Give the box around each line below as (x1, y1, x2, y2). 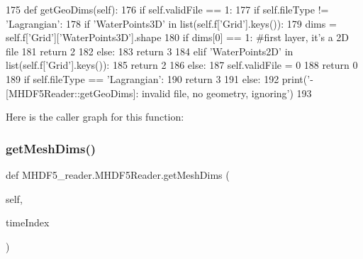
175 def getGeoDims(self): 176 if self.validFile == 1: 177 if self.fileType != (6, 2, 329, 16)
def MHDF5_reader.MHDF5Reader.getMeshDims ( (6, 167, 230, 182)
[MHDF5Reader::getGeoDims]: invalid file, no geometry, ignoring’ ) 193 (6, 85, 312, 100)
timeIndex (6, 215, 50, 230)
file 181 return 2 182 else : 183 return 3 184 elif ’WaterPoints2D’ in (6, 43, 294, 58)
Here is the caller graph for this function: (6, 109, 184, 124)
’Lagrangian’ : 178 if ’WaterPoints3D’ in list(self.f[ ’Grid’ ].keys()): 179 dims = (6, 16, 337, 31)
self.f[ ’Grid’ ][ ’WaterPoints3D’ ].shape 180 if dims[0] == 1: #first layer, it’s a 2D (6, 30, 350, 45)
